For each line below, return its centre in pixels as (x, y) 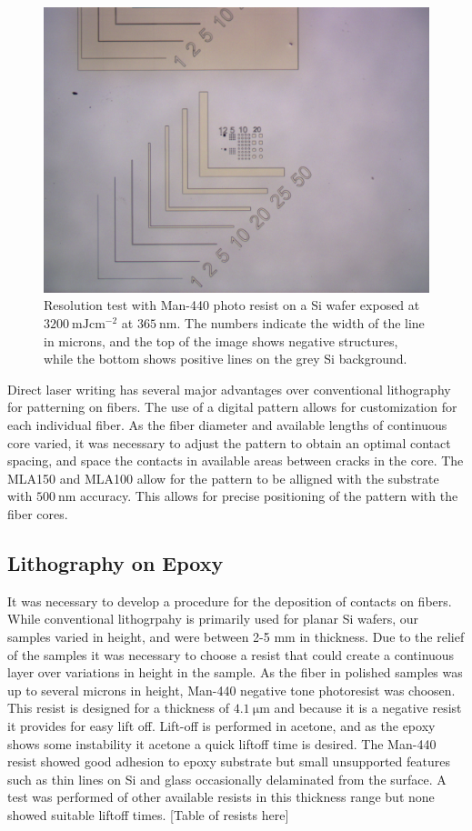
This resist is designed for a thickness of (119, 708)
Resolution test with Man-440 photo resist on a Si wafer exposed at (232, 305)
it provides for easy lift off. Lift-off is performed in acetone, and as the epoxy (221, 725)
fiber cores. (38, 513)
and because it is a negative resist (368, 708)
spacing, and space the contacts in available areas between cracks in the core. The (236, 461)
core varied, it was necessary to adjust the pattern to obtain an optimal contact (229, 442)
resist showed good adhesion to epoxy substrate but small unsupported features (229, 761)
